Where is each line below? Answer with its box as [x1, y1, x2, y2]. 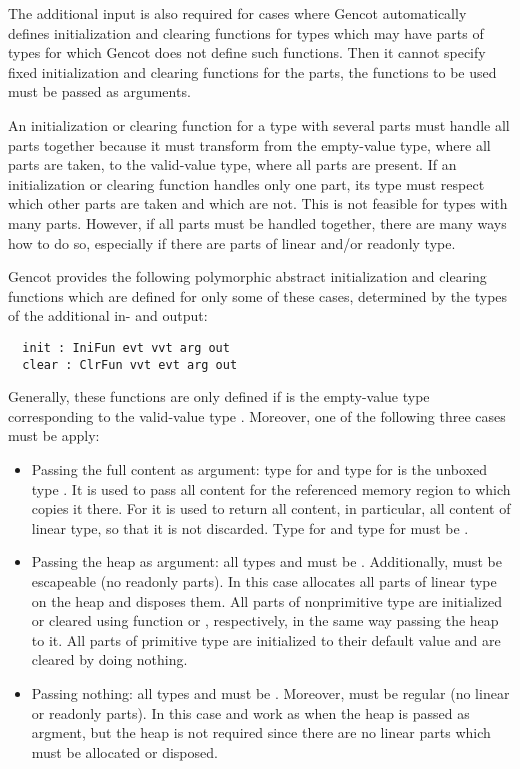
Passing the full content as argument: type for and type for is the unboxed [31, 459, 488, 479]
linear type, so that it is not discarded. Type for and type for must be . [31, 517, 469, 538]
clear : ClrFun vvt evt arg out [22, 357, 238, 372]
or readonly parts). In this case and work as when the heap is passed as [31, 702, 470, 723]
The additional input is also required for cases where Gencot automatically [8, 3, 467, 23]
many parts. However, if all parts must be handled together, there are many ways [8, 212, 507, 233]
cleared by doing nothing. [31, 649, 188, 670]
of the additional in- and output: [8, 305, 208, 326]
